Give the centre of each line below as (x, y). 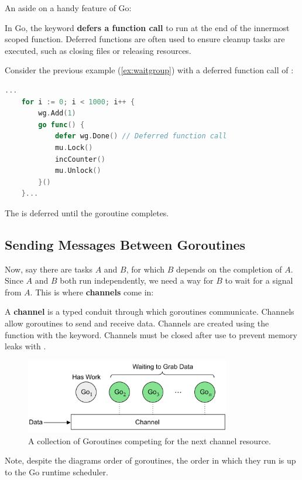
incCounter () (80, 159)
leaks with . (25, 346)
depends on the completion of (229, 269)
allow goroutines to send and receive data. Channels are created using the (137, 323)
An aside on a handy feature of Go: (68, 8)
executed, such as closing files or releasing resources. (98, 50)
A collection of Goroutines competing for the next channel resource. (150, 440)
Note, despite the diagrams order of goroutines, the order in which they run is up (150, 460)
